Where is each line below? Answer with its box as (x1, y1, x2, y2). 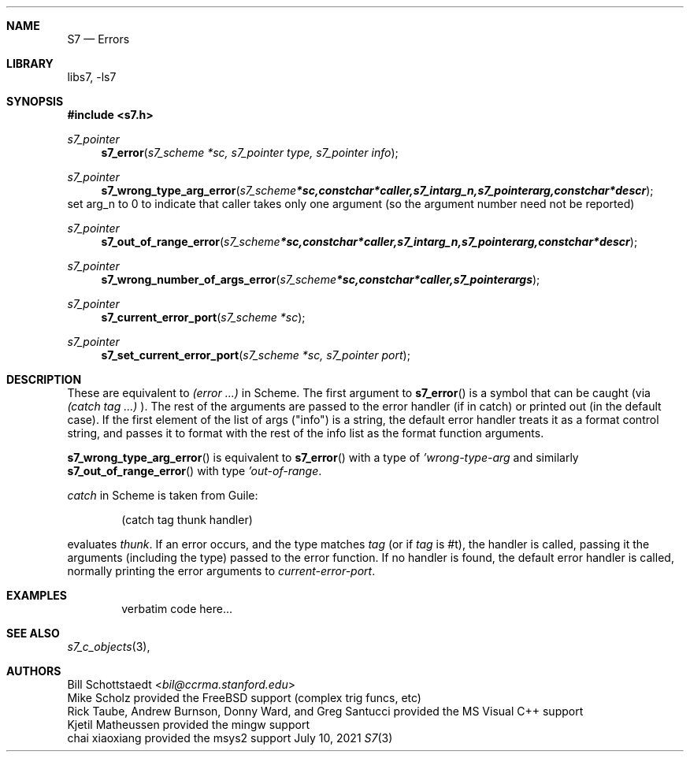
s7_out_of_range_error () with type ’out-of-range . (67, 464, 322, 477)
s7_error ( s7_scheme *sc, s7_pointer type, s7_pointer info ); (101, 146, 399, 159)
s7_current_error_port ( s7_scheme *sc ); (101, 310, 306, 324)
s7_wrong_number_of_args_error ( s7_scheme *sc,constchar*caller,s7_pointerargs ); (101, 273, 540, 286)
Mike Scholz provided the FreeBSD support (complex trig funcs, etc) (67, 691, 421, 704)
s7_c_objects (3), (67, 640, 150, 653)
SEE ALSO (6, 626, 60, 640)
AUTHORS (6, 664, 61, 678)
